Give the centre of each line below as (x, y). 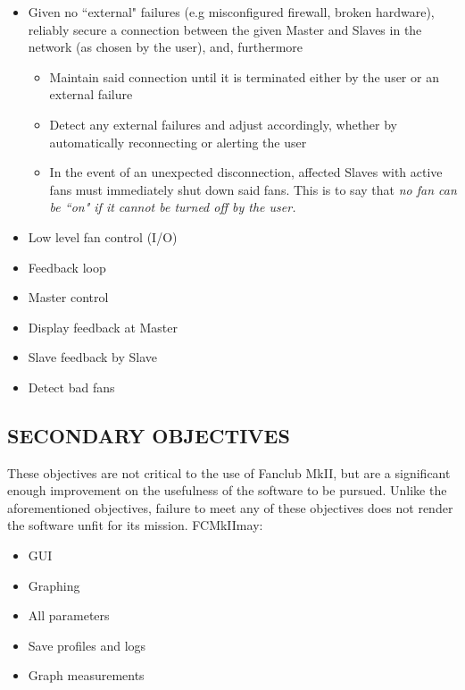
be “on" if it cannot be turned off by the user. (173, 207)
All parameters (69, 615)
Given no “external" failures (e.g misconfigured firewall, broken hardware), (231, 12)
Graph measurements (86, 675)
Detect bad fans (71, 387)
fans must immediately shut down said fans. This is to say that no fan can (253, 189)
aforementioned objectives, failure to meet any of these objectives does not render (230, 507)
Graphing (54, 585)
